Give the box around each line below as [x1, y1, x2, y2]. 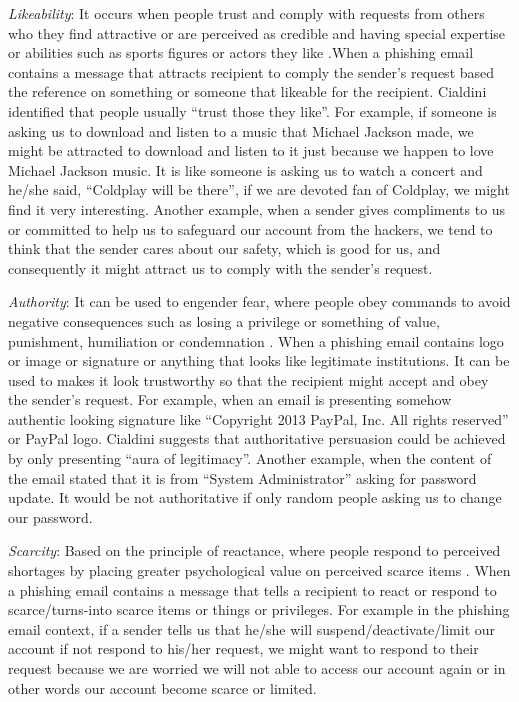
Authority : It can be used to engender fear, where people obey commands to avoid [8, 291, 511, 312]
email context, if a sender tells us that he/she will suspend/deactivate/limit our [8, 618, 496, 639]
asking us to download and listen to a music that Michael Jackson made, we [8, 120, 474, 141]
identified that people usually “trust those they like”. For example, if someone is [8, 100, 497, 121]
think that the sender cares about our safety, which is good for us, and [8, 238, 441, 259]
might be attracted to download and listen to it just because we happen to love [8, 140, 494, 161]
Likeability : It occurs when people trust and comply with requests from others [8, 3, 485, 23]
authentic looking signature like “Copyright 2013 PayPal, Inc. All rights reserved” [8, 408, 509, 429]
